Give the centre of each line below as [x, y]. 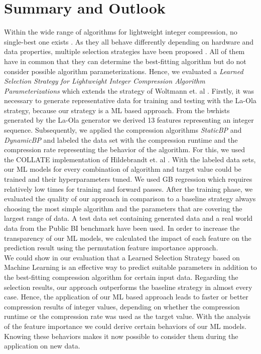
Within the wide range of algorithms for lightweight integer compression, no [121, 32]
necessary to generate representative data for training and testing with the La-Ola [130, 100]
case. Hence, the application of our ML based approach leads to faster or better [126, 297]
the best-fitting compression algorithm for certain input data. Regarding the [121, 277]
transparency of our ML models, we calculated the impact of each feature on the [128, 238]
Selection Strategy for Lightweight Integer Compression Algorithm [105, 81]
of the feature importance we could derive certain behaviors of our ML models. [125, 326]
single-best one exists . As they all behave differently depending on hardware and [129, 41]
